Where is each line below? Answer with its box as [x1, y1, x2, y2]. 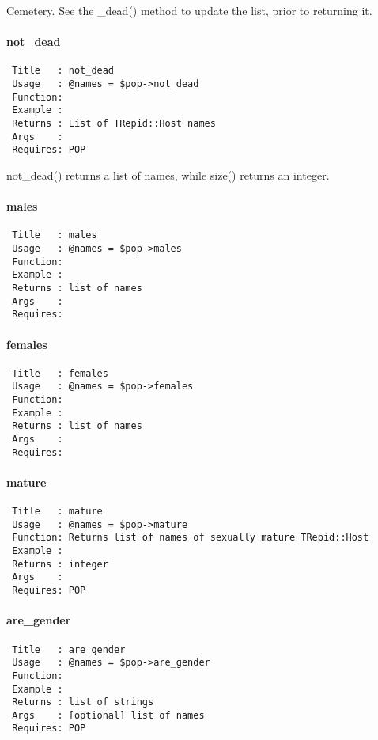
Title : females [12, 367, 108, 379]
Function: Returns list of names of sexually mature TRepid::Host [12, 532, 369, 544]
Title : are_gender [12, 643, 126, 655]
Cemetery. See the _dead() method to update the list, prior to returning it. [6, 2, 372, 18]
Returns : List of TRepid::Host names [12, 118, 216, 130]
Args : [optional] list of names [12, 709, 205, 721]
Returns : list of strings [12, 696, 154, 708]
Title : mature [12, 506, 103, 518]
